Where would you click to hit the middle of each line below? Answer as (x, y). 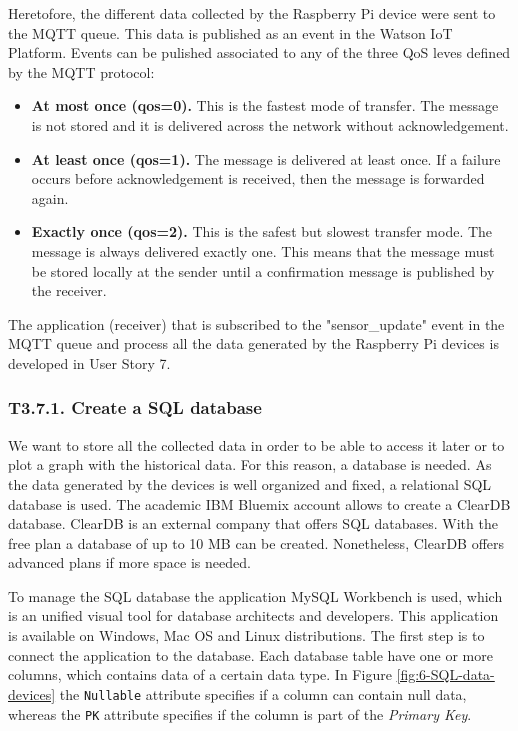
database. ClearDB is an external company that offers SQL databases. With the (253, 523)
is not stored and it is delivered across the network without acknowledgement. (270, 124)
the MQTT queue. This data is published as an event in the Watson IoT (230, 32)
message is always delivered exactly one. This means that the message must (263, 250)
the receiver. (69, 290)
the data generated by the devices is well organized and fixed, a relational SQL (250, 483)
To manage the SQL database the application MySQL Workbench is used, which (255, 595)
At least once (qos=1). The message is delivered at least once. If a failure (266, 158)
